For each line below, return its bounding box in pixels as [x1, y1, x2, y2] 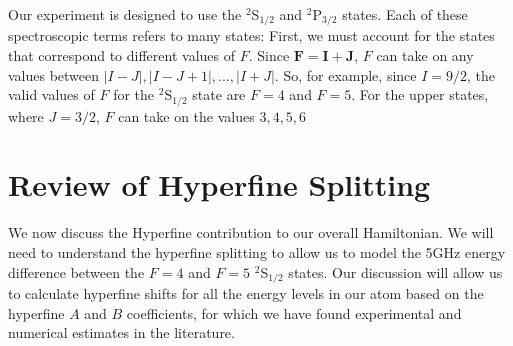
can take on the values [118, 105, 255, 126]
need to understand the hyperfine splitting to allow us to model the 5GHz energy [8, 242, 506, 262]
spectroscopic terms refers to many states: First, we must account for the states [8, 25, 495, 46]
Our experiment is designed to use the [8, 4, 242, 24]
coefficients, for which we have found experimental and [126, 302, 462, 323]
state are [192, 84, 246, 105]
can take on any [376, 45, 474, 66]
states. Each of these [342, 4, 468, 24]
